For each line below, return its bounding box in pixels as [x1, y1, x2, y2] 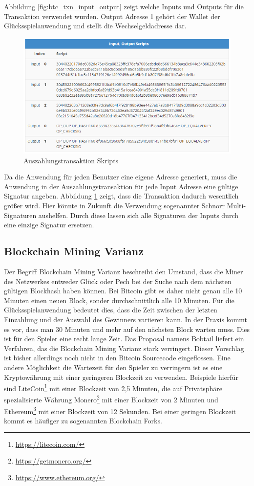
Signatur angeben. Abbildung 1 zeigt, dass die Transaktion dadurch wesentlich [4, 191, 239, 201]
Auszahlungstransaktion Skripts [23, 155, 119, 165]
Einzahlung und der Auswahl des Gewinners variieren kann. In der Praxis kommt [4, 314, 248, 324]
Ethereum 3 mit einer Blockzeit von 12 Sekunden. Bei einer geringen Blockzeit [4, 404, 236, 416]
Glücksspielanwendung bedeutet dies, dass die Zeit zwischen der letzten [4, 305, 217, 315]
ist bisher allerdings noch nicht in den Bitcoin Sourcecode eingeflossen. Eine [4, 353, 231, 363]
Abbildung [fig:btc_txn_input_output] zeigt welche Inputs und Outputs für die [4, 1, 244, 11]
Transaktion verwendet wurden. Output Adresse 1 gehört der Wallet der [4, 11, 220, 21]
